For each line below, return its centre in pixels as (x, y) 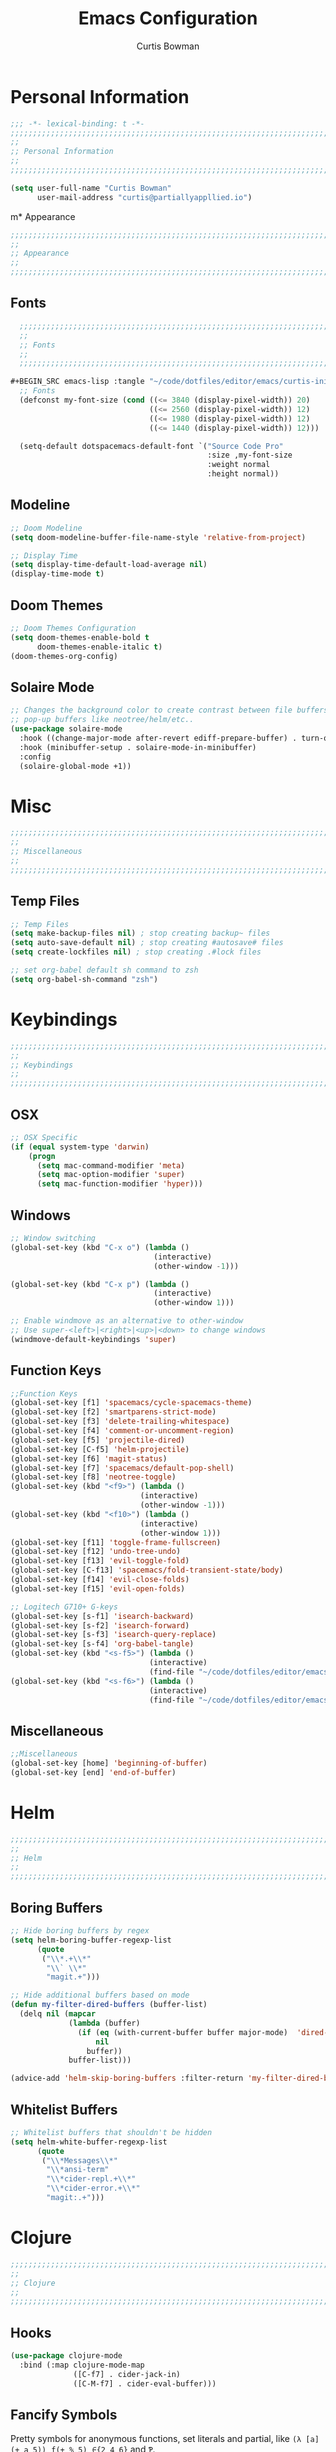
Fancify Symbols (64, 2414)
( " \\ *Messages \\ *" (79, 2160)
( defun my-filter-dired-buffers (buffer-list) (109, 2005)
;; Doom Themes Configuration (73, 628)
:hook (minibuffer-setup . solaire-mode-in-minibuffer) (138, 747)
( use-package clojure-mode (66, 2356)
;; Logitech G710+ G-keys (64, 1607)
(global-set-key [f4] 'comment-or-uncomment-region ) (122, 1431)
